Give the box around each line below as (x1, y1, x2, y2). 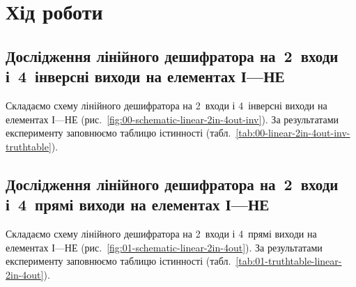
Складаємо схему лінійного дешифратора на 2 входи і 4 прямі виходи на (6, 226, 317, 240)
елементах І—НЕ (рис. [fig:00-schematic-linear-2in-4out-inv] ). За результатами (6, 111, 339, 126)
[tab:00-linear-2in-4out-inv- (235, 125, 350, 140)
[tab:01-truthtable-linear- (235, 254, 342, 268)
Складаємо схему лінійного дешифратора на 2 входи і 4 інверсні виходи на (6, 98, 327, 112)
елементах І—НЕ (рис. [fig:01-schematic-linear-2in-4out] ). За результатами (6, 240, 323, 254)
